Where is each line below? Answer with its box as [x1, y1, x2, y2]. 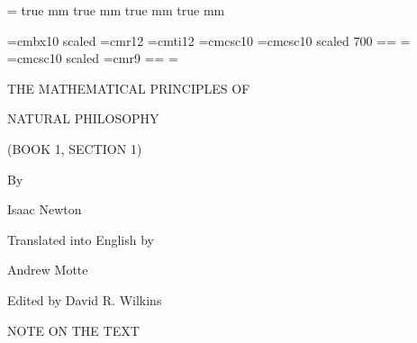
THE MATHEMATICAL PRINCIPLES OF [7, 78, 250, 97]
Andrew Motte [7, 260, 88, 279]
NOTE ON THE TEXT [7, 320, 140, 339]
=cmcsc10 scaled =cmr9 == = [7, 49, 178, 68]
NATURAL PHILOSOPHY [7, 109, 159, 128]
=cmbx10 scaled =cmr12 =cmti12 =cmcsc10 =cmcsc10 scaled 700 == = [7, 31, 411, 50]
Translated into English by [7, 230, 154, 248]
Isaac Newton [7, 200, 82, 219]
